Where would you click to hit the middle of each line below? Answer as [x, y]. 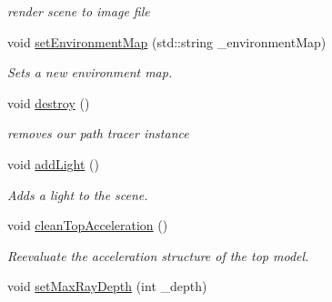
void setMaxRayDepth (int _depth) [107, 286]
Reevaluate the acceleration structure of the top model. [158, 255]
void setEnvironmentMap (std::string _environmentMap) [167, 41]
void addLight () [53, 163]
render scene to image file [79, 11]
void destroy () [49, 102]
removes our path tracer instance [98, 133]
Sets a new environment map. [90, 72]
